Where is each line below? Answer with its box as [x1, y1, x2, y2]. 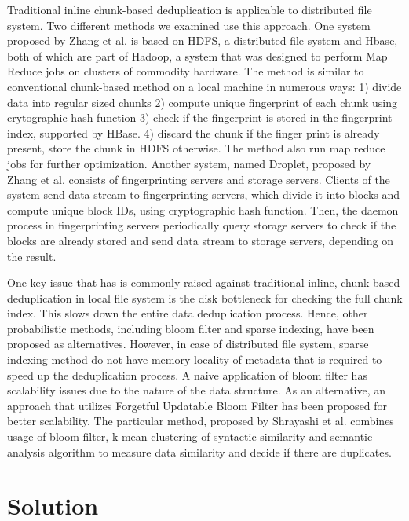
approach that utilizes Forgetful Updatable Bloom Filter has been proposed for [7, 397, 388, 413]
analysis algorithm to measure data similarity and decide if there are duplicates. [7, 443, 392, 460]
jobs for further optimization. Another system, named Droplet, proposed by [7, 155, 371, 171]
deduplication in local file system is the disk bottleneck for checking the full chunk [7, 289, 403, 306]
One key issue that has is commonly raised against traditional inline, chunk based [7, 274, 400, 291]
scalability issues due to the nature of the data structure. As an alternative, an [7, 382, 386, 398]
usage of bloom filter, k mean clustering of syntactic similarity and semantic [7, 428, 373, 445]
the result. [7, 248, 57, 264]
